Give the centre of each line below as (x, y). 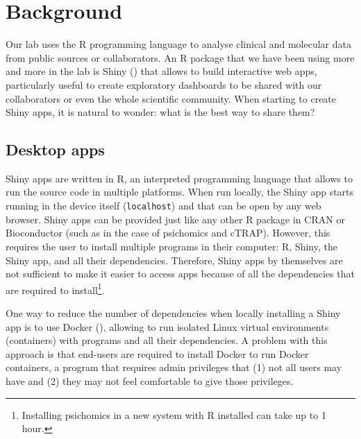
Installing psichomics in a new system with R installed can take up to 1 (174, 414)
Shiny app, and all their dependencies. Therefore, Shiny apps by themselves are (174, 260)
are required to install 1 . (55, 289)
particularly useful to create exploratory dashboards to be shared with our (164, 84)
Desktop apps (55, 149)
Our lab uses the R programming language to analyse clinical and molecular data (178, 44)
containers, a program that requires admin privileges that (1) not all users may (174, 367)
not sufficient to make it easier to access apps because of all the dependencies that (180, 274)
